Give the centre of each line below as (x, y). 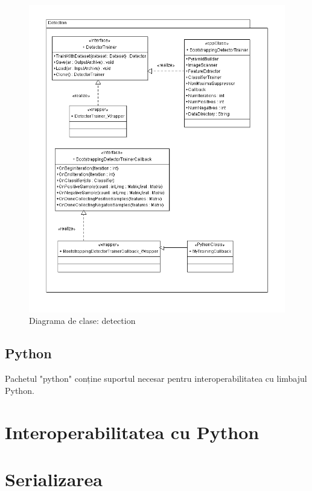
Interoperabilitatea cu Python (132, 432)
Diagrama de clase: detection (82, 321)
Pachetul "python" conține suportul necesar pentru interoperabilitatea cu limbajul (156, 379)
